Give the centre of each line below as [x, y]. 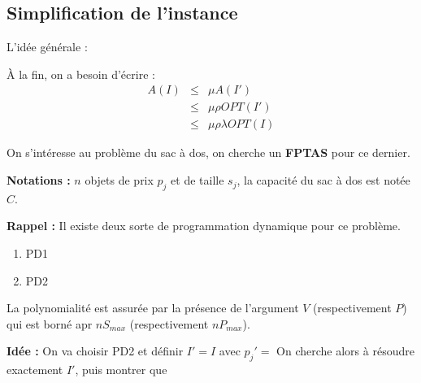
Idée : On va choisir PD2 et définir [95, 351]
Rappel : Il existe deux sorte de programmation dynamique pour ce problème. [204, 226]
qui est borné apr [50, 323]
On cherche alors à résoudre [345, 351]
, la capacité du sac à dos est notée [323, 180]
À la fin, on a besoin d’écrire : [81, 74]
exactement [35, 370]
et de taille [197, 180]
